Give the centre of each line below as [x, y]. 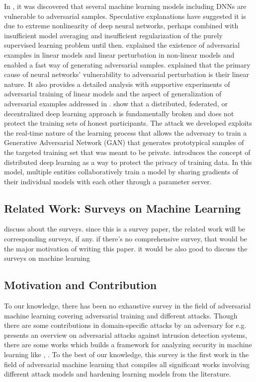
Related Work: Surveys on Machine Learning [123, 208]
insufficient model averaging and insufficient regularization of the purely [113, 35]
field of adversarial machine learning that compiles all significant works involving [127, 364]
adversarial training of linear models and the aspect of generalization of [113, 94]
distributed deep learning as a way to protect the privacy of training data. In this [128, 162]
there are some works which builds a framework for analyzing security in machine [128, 344]
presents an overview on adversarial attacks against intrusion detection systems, [126, 335]
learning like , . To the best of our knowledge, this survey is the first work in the [127, 354]
